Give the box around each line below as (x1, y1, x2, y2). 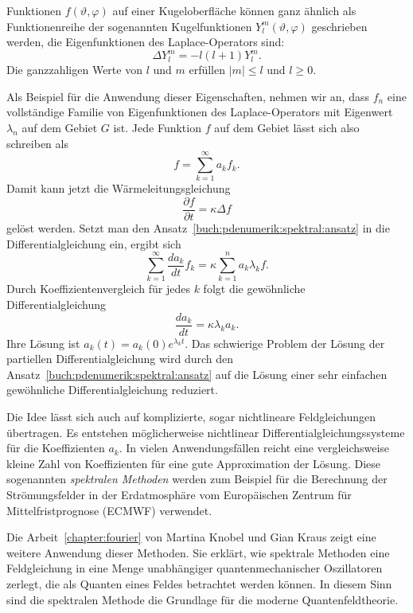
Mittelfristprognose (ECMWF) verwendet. (6, 502, 212, 518)
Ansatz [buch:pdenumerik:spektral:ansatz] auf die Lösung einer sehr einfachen (6, 365, 388, 382)
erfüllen (189, 61, 226, 78)
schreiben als (6, 135, 68, 151)
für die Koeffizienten (6, 439, 105, 456)
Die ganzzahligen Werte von (6, 61, 142, 78)
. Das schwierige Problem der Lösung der (185, 334, 385, 351)
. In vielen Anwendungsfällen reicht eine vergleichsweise (119, 439, 390, 456)
